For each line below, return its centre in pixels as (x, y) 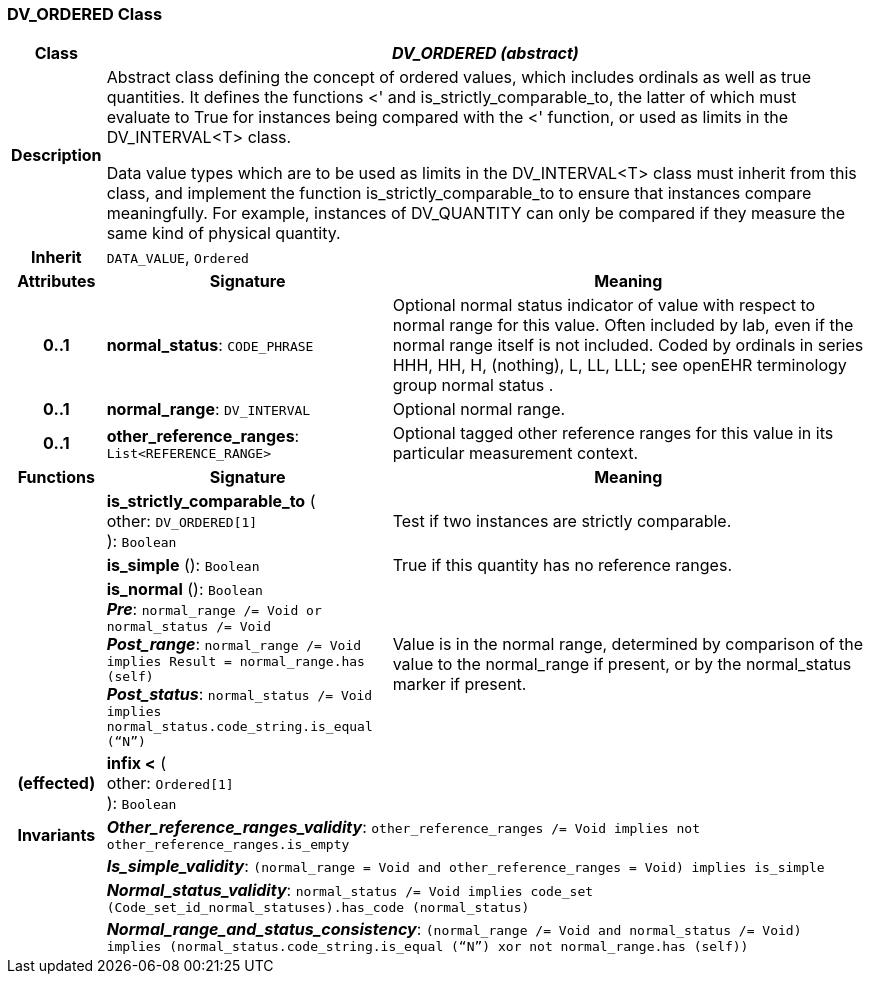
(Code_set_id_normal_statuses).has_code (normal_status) (318, 908)
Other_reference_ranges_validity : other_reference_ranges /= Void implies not (403, 827)
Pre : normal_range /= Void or (214, 609)
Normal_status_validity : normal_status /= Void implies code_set (350, 890)
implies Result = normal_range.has (235, 662)
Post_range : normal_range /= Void (234, 644)
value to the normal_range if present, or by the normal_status (622, 664)
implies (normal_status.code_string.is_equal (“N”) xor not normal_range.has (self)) (427, 947)
